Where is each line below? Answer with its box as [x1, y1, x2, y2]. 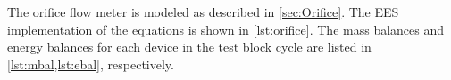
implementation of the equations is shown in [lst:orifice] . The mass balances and [7, 20, 445, 38]
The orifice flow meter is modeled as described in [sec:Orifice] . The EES [7, 3, 399, 20]
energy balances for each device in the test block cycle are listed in [7, 37, 372, 56]
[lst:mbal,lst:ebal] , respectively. [7, 54, 174, 73]
